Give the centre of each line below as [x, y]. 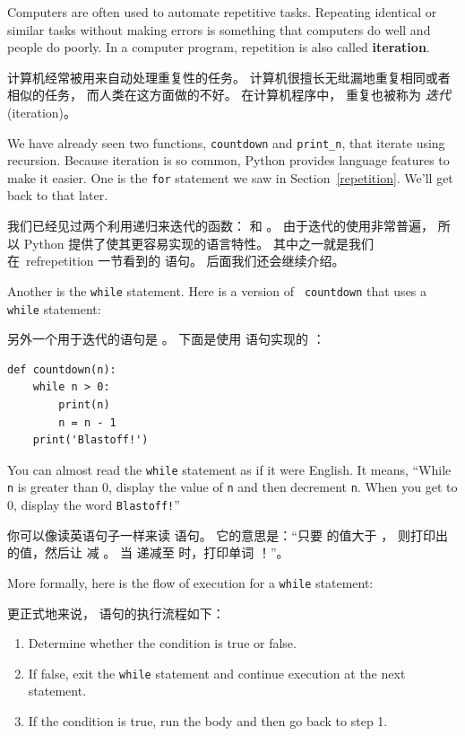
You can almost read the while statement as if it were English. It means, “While [229, 469]
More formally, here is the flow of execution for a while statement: [190, 582]
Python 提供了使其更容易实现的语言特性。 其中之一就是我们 [198, 243]
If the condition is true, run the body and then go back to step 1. [208, 720]
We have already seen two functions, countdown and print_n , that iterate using [226, 142]
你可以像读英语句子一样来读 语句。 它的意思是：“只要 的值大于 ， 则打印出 [228, 534]
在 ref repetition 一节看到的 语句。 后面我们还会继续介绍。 [176, 261]
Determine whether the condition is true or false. [162, 643]
